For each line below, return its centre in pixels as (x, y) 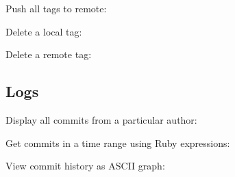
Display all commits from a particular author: (101, 119)
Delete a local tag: (44, 31)
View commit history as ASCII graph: (85, 166)
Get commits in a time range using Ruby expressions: (118, 142)
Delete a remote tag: (49, 54)
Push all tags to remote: (56, 8)
